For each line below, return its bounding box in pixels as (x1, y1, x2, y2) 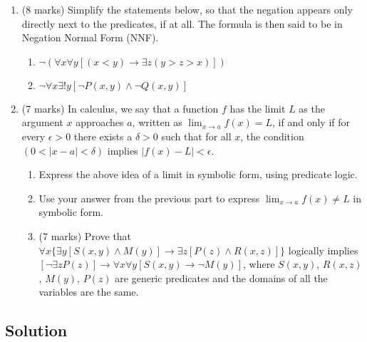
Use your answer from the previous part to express (38, 190, 260, 205)
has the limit (229, 100, 286, 115)
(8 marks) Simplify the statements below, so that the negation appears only (21, 2, 353, 16)
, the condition (240, 128, 304, 143)
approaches (76, 115, 124, 130)
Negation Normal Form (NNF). (21, 30, 159, 45)
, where (243, 256, 275, 271)
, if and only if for (272, 115, 351, 130)
